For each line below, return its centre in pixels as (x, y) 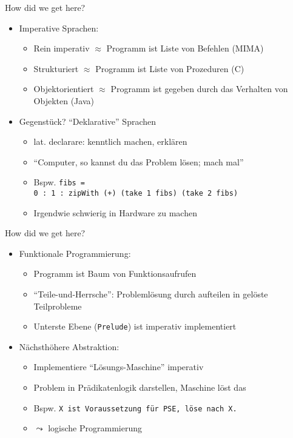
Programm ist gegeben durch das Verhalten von (199, 89)
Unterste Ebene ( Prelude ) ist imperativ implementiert (135, 326)
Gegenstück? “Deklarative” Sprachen (88, 121)
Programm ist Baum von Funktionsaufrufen (115, 274)
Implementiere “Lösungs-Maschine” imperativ (119, 367)
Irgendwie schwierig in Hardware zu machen (115, 212)
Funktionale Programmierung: (75, 253)
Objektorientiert (64, 89)
